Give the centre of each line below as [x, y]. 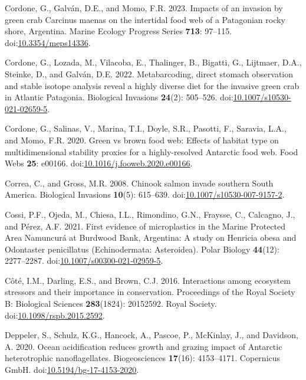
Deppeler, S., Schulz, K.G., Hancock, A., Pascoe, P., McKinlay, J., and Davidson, [152, 335]
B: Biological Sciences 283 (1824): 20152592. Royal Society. [111, 304]
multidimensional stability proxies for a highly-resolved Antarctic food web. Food [152, 151]
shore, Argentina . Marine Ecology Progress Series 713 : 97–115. [119, 31]
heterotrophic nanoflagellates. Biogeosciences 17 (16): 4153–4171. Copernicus [143, 358]
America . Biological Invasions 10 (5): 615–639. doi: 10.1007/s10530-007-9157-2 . [145, 194]
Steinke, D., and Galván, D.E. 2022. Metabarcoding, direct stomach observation [149, 73]
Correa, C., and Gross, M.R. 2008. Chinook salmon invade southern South [139, 183]
